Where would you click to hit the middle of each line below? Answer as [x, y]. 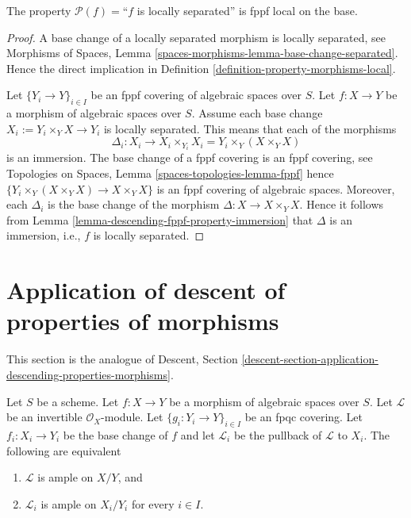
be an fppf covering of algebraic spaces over [196, 95]
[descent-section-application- [310, 359]
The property [39, 10]
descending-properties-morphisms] [88, 374]
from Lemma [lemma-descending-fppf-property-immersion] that [160, 219]
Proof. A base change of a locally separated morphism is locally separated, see [196, 37]
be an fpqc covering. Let [304, 417]
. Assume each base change [257, 113]
